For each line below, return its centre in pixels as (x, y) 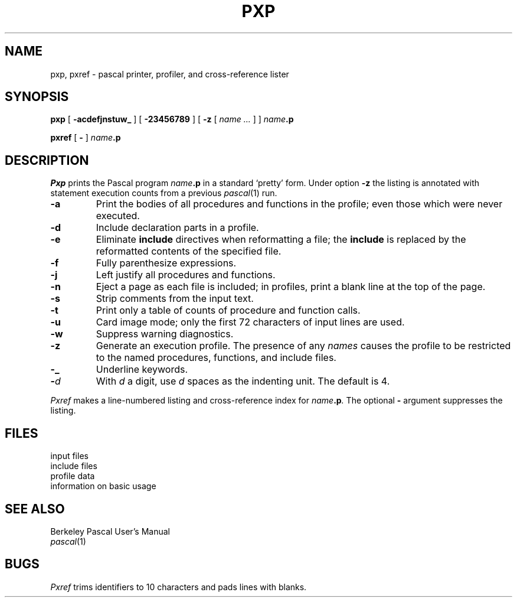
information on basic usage (103, 486)
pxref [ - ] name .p (86, 138)
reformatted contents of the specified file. (189, 251)
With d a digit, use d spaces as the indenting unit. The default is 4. (243, 381)
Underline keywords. (142, 370)
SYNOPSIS (37, 97)
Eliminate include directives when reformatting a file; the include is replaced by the (281, 240)
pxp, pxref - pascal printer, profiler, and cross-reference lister (170, 74)
